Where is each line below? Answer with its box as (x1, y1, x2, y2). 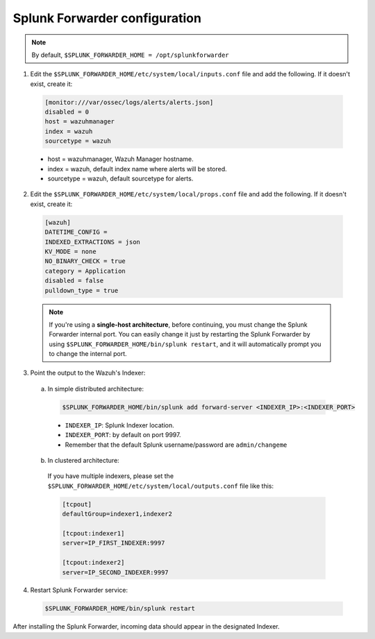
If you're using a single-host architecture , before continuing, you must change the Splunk (49, 320, 308, 329)
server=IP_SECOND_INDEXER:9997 (62, 568, 169, 576)
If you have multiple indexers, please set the (47, 472, 174, 480)
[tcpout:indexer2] (62, 559, 125, 567)
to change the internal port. (49, 350, 128, 358)
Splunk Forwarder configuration (12, 10, 201, 26)
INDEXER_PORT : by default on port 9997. (65, 431, 181, 439)
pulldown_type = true (44, 287, 119, 294)
